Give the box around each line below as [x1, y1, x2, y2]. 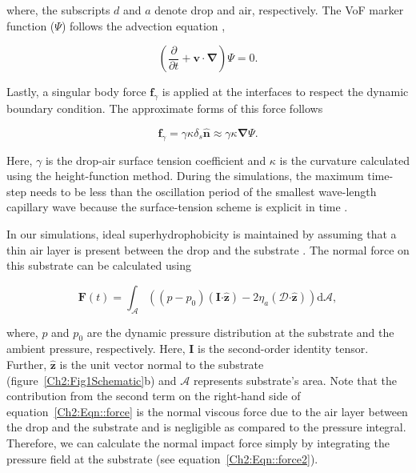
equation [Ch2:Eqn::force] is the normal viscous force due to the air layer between [6, 403, 408, 419]
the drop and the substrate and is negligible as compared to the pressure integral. [6, 419, 406, 435]
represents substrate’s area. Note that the [193, 371, 398, 388]
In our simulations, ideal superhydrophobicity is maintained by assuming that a [6, 225, 397, 242]
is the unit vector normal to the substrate [59, 355, 264, 372]
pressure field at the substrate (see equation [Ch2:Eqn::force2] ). [6, 450, 318, 467]
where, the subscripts [6, 2, 110, 18]
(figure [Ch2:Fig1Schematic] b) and [6, 371, 177, 388]
